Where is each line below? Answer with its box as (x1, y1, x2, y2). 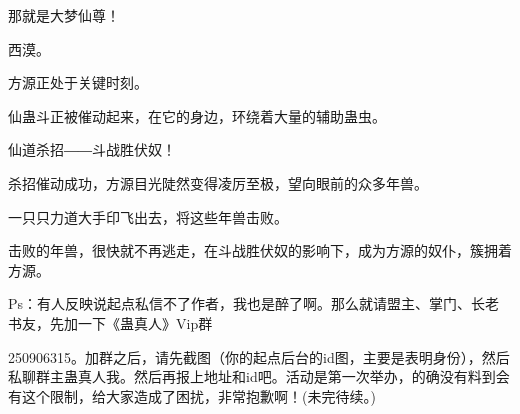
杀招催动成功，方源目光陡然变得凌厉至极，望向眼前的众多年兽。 (8, 172, 428, 193)
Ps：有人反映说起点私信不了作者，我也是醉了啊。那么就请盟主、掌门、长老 (8, 293, 500, 314)
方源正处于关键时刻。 (8, 72, 148, 93)
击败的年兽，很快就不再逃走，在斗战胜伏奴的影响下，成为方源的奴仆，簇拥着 (8, 240, 512, 261)
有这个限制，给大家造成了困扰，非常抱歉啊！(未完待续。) (8, 385, 376, 406)
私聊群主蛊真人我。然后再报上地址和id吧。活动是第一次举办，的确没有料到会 (8, 366, 510, 387)
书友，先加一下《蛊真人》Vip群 (8, 312, 213, 333)
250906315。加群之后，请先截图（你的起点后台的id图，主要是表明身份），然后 (8, 346, 510, 367)
